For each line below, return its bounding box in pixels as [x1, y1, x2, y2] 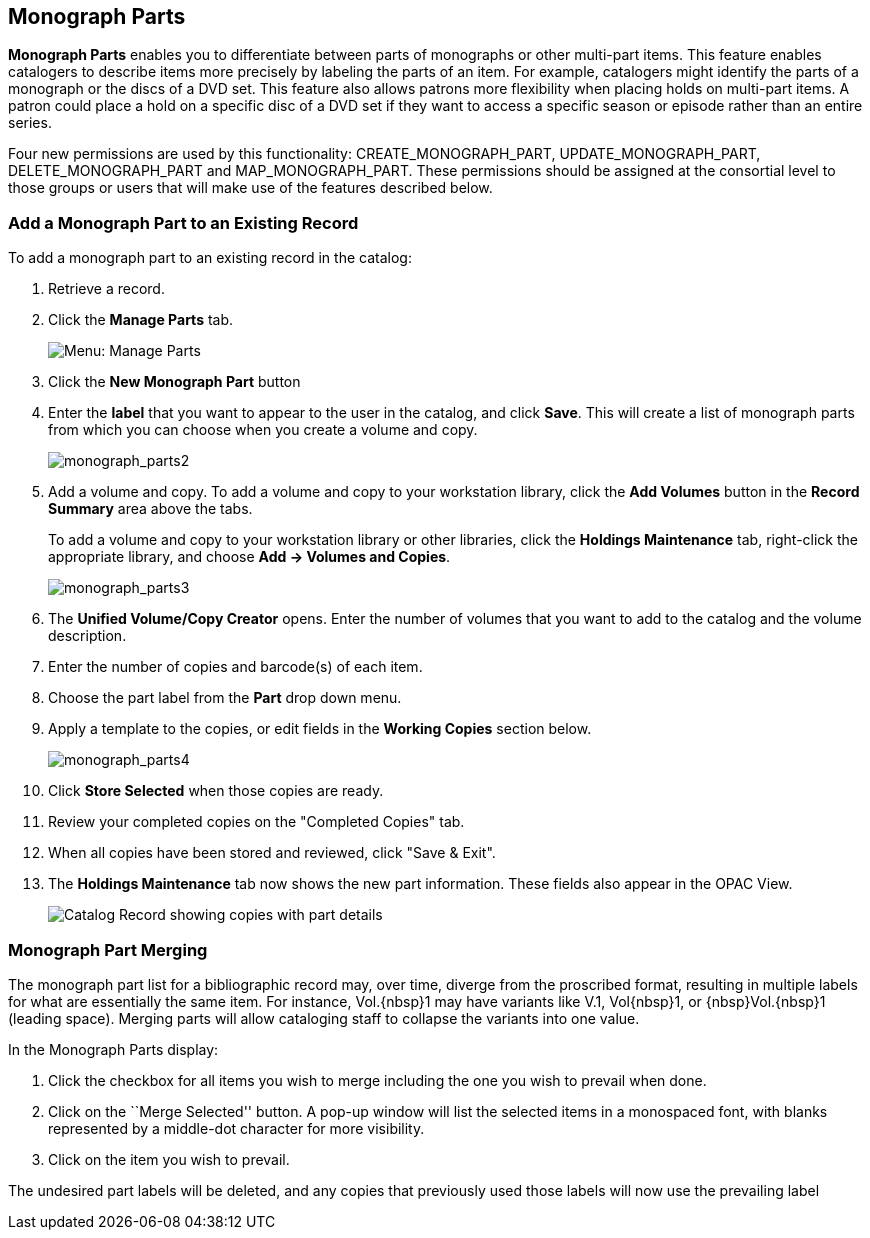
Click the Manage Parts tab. [48, 311, 234, 329]
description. [48, 627, 127, 645]
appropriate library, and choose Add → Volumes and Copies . [48, 548, 451, 566]
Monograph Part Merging [8, 939, 208, 960]
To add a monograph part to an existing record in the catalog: [8, 249, 412, 267]
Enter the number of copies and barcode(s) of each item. [48, 658, 423, 676]
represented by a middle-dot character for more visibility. [48, 1119, 425, 1137]
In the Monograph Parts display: [8, 1040, 219, 1058]
